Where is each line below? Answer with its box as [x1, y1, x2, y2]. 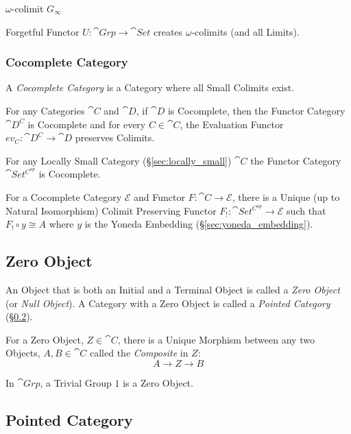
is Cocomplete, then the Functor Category [167, 104, 346, 117]
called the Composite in [89, 346, 189, 360]
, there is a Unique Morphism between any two [117, 332, 315, 346]
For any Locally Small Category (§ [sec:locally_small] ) [5, 153, 232, 167]
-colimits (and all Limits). [191, 24, 300, 38]
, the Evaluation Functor [180, 117, 284, 131]
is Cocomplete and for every [27, 117, 146, 131]
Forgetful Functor [5, 24, 80, 38]
